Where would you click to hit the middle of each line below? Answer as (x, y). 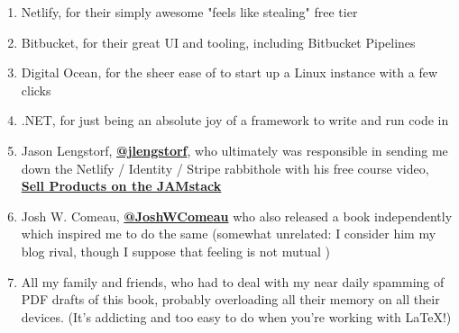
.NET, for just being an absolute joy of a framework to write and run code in (235, 120)
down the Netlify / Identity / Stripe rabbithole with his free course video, (225, 168)
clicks (36, 90)
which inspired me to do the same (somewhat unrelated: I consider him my (229, 234)
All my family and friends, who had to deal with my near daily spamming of (233, 281)
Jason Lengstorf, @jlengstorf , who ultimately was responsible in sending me (234, 150)
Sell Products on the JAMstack (121, 186)
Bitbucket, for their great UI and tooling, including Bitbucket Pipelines (218, 42)
